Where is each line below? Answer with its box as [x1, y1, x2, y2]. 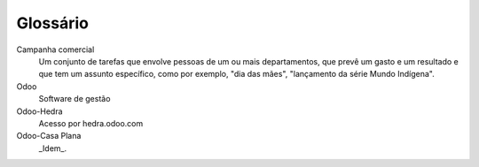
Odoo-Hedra [16, 106, 63, 117]
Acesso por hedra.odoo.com [38, 118, 144, 128]
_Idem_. [38, 142, 67, 154]
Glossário [16, 13, 89, 33]
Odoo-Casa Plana [16, 131, 82, 141]
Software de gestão [38, 94, 111, 104]
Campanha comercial [16, 44, 95, 55]
